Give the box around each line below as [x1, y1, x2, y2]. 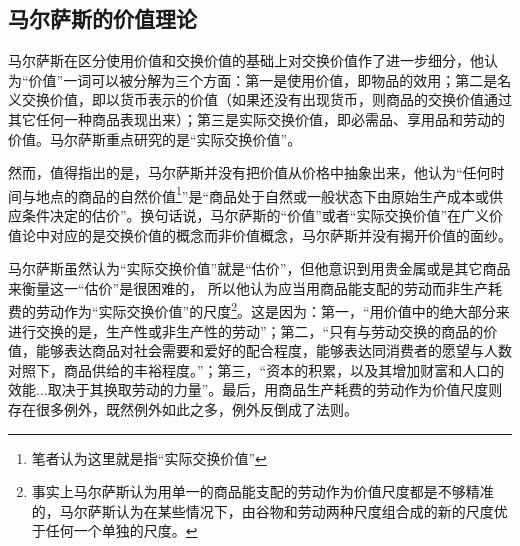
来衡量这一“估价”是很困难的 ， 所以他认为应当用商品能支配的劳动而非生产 [8, 277, 488, 298]
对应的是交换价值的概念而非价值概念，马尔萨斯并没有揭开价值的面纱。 [49, 224, 512, 245]
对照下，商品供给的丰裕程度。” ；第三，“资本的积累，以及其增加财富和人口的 [8, 359, 505, 380]
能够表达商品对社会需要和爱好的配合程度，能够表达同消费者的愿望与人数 [35, 340, 512, 361]
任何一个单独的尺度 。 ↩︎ [45, 520, 198, 541]
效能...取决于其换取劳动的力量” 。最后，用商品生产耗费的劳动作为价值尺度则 [8, 379, 503, 400]
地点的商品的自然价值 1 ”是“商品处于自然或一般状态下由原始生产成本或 [35, 182, 490, 206]
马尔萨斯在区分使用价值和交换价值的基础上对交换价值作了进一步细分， [8, 50, 470, 71]
